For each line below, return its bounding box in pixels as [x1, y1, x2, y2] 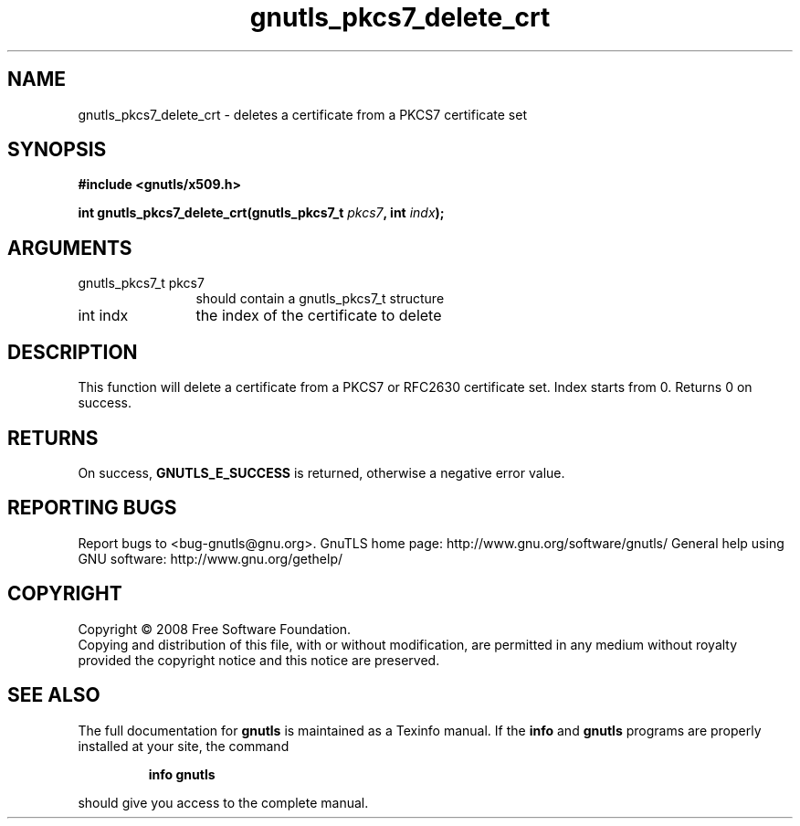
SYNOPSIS [7, 138, 107, 162]
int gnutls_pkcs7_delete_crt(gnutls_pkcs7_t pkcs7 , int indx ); [78, 205, 445, 221]
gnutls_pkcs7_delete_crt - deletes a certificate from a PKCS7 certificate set [78, 106, 527, 122]
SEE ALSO [7, 683, 100, 707]
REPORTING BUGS [7, 496, 177, 520]
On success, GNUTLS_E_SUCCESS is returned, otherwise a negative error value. [78, 464, 565, 481]
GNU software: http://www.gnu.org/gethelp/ [78, 550, 343, 567]
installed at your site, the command [78, 737, 289, 754]
